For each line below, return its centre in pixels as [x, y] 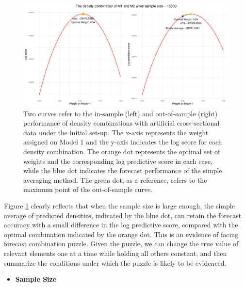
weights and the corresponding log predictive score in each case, [118, 161]
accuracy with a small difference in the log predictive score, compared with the [121, 225]
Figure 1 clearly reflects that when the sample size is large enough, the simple [119, 205]
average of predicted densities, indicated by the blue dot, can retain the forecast [123, 215]
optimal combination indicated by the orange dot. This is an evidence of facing [121, 234]
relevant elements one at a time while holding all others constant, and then [115, 253]
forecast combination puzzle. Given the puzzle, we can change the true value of [121, 244]
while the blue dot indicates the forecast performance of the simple [123, 170]
